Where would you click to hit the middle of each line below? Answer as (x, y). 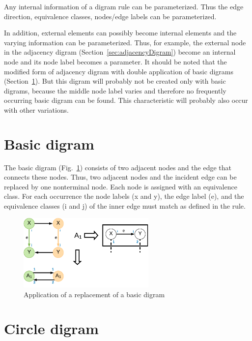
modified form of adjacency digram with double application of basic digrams (119, 71)
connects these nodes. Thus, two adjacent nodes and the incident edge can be (120, 177)
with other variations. (37, 109)
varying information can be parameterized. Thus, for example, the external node (125, 42)
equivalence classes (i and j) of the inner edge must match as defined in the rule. (125, 206)
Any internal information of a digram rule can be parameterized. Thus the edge (124, 6)
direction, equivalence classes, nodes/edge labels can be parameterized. (110, 16)
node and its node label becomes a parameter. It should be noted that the (115, 61)
